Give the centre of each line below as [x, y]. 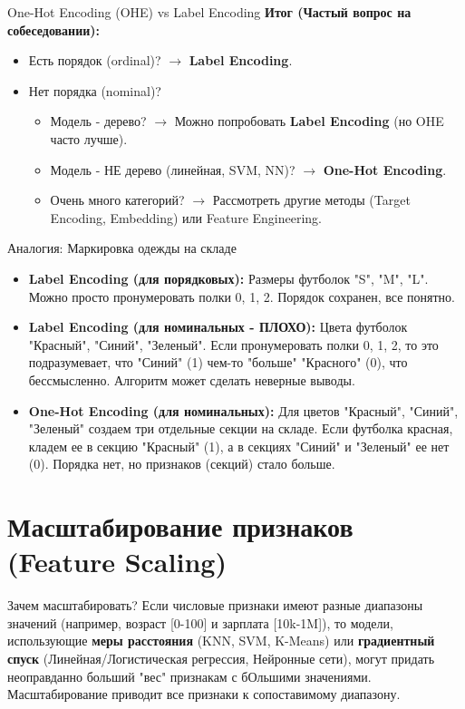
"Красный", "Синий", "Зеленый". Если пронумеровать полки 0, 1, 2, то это [233, 344]
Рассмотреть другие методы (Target [311, 200]
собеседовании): [54, 29]
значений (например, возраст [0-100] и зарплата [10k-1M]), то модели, [200, 622]
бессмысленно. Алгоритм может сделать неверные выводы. [192, 379]
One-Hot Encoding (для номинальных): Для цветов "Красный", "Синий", [243, 410]
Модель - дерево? [98, 121]
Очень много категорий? [117, 200]
